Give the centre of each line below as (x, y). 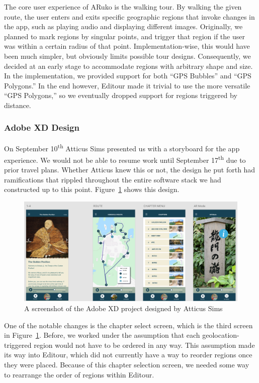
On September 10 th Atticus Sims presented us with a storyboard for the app (122, 147)
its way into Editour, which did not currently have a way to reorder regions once (128, 355)
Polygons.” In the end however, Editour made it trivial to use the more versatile (127, 85)
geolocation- (221, 335)
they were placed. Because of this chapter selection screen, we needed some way (127, 364)
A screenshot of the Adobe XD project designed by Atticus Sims (123, 308)
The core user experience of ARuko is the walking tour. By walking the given (123, 7)
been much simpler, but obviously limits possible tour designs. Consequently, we (127, 56)
